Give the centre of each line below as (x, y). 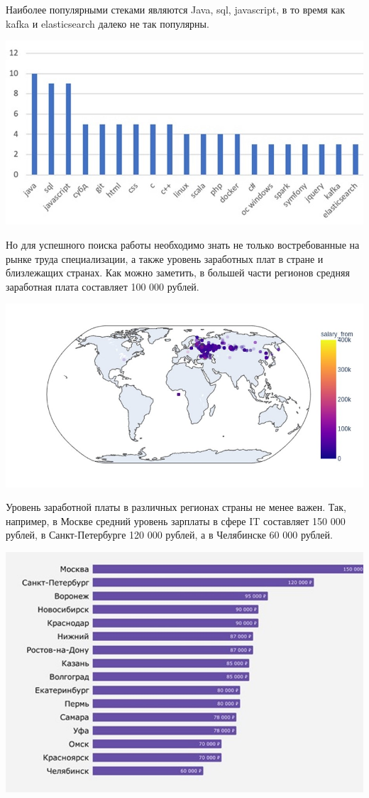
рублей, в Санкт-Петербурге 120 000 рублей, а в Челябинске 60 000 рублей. (169, 535)
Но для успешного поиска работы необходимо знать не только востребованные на (183, 244)
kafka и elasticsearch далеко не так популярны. (108, 23)
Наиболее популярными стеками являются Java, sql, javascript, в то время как (176, 9)
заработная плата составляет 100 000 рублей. (103, 286)
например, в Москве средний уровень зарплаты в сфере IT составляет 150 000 (176, 521)
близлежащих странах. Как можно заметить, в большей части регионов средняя (178, 273)
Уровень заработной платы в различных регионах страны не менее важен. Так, (176, 507)
